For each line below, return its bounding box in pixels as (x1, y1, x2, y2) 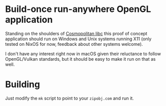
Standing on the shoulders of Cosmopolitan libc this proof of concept (5, 30, 148, 36)
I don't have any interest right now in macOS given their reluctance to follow (5, 51, 161, 57)
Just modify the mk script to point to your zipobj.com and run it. (5, 95, 134, 101)
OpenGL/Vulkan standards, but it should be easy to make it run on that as (5, 56, 156, 62)
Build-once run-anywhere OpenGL (5, 3, 151, 15)
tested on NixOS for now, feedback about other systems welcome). (5, 41, 143, 47)
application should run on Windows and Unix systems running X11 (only (5, 36, 152, 42)
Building (5, 79, 40, 90)
